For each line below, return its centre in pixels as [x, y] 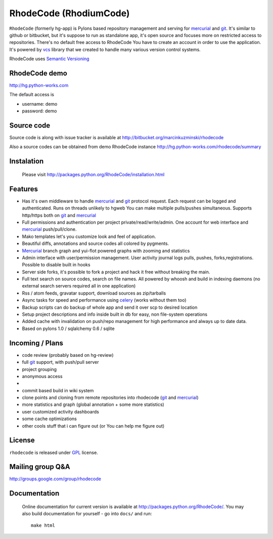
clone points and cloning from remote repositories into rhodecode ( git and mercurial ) [110, 398]
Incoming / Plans [36, 343]
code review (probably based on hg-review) [68, 355]
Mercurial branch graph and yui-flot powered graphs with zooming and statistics [106, 251]
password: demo [39, 111]
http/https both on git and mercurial [59, 215]
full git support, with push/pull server [60, 362]
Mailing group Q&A [40, 467]
